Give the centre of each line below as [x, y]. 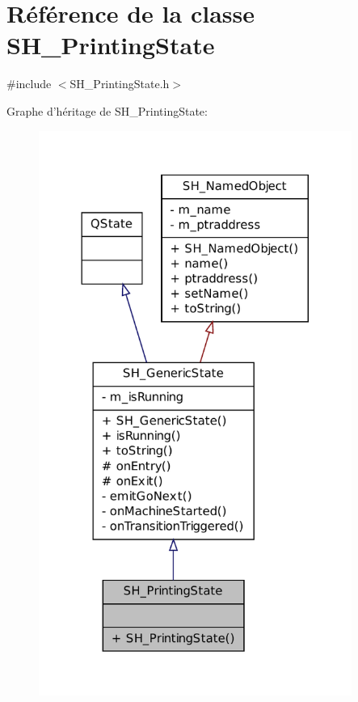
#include [29, 84]
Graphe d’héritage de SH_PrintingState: [107, 110]
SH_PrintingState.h [120, 84]
